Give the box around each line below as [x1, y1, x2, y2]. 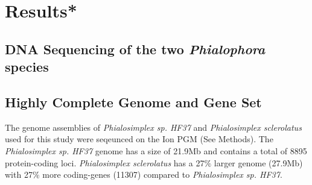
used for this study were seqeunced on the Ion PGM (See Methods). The [5, 133, 273, 145]
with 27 [5, 168, 33, 181]
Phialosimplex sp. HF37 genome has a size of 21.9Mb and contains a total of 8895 [5, 144, 307, 157]
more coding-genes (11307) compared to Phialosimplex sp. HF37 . [42, 168, 282, 181]
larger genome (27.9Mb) [214, 156, 303, 169]
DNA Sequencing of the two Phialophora [5, 39, 266, 58]
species [5, 57, 49, 76]
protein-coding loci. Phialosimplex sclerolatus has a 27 [5, 156, 205, 169]
